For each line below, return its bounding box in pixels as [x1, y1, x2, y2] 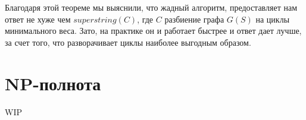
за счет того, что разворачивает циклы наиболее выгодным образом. [5, 36, 251, 48]
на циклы [255, 12, 290, 25]
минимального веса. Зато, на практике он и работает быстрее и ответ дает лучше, [5, 24, 302, 37]
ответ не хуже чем [5, 12, 71, 25]
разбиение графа [164, 12, 224, 25]
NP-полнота [5, 71, 101, 95]
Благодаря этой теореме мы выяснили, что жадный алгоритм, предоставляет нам [5, 1, 298, 13]
